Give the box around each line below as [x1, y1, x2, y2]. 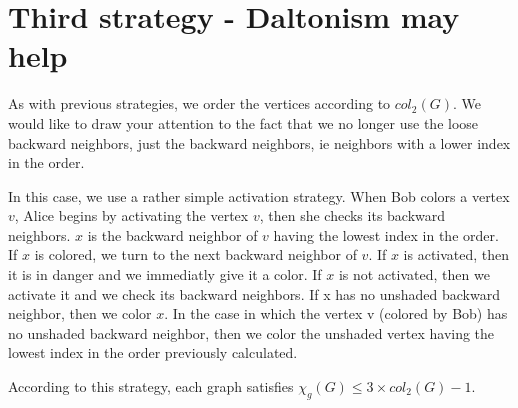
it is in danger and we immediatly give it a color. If [8, 264, 322, 285]
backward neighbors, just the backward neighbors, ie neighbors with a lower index [8, 132, 511, 153]
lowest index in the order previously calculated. [8, 342, 298, 363]
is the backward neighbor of [87, 224, 258, 245]
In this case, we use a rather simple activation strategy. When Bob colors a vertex [8, 185, 510, 206]
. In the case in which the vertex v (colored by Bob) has [164, 303, 508, 324]
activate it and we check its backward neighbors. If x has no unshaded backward [8, 283, 500, 304]
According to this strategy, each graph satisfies [8, 376, 294, 397]
